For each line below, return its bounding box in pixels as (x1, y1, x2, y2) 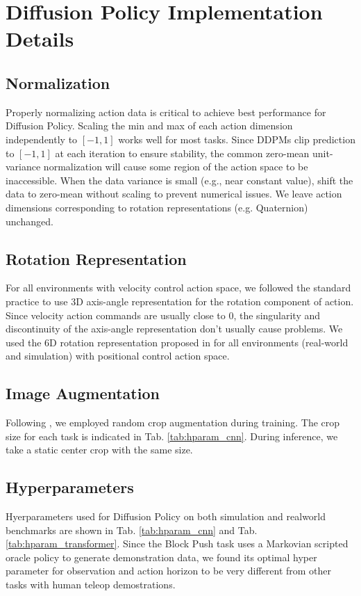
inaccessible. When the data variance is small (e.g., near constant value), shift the (6, 172, 353, 187)
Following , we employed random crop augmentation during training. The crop (6, 415, 340, 430)
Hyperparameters (6, 476, 134, 498)
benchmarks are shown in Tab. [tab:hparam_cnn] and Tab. (6, 522, 258, 537)
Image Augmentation (6, 382, 160, 404)
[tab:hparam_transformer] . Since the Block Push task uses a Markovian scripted (6, 536, 349, 551)
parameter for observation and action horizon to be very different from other (6, 563, 332, 578)
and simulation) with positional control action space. (6, 348, 230, 363)
